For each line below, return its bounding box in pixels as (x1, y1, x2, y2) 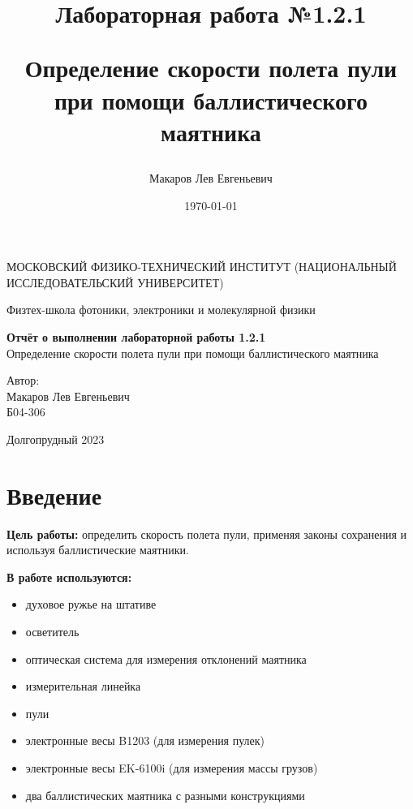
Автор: (6, 372, 40, 389)
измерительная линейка (25, 678, 141, 695)
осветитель (25, 622, 80, 639)
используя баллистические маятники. (6, 541, 189, 558)
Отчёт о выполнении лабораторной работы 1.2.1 (6, 328, 266, 345)
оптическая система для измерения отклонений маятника (25, 650, 307, 667)
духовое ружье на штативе (25, 596, 157, 613)
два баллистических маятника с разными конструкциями (25, 786, 305, 803)
